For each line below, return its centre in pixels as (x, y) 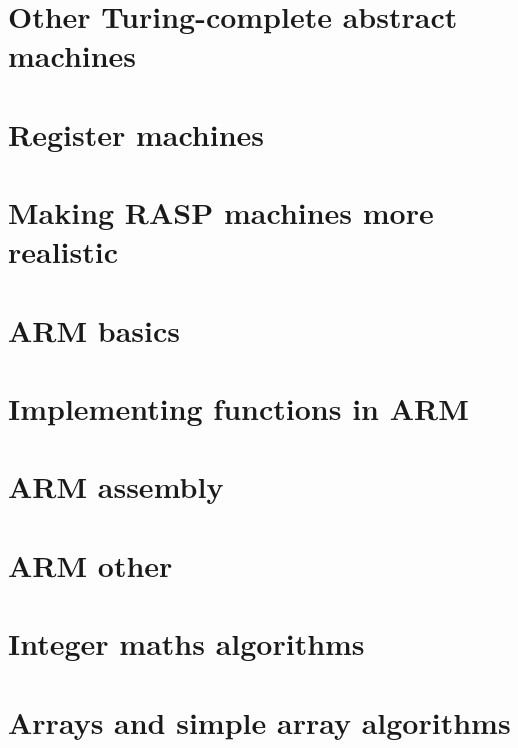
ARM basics (94, 329)
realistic (63, 251)
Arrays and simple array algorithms (259, 721)
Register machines (136, 133)
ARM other (90, 564)
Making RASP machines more (221, 212)
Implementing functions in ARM (238, 408)
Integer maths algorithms (186, 643)
